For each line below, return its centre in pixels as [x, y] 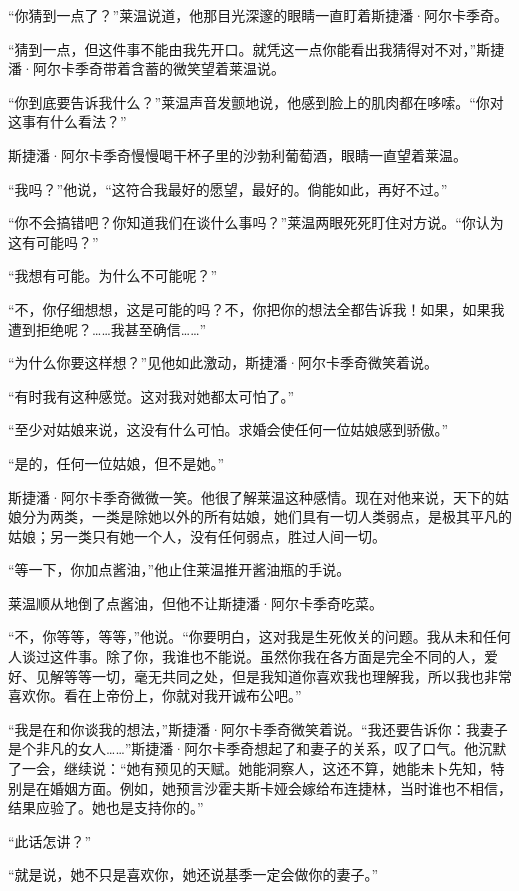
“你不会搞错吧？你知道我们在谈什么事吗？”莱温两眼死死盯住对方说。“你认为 [256, 222]
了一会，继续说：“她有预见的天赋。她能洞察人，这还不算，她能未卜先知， [249, 768]
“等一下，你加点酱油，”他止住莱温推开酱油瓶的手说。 [179, 569]
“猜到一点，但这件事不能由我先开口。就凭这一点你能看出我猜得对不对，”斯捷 [256, 48]
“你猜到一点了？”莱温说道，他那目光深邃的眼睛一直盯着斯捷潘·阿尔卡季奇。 [258, 15]
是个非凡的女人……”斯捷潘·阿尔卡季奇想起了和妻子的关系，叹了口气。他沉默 [257, 748]
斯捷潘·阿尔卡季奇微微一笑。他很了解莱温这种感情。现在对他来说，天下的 [251, 496]
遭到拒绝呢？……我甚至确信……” [107, 328]
